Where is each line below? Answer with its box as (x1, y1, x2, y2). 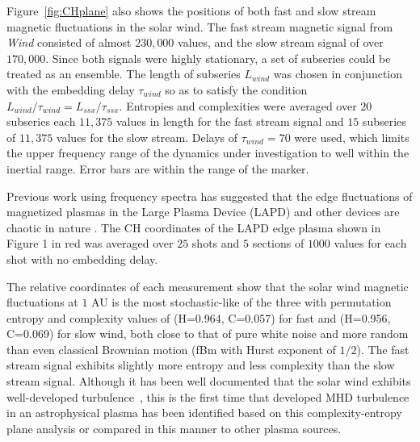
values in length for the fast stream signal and (115, 113, 344, 130)
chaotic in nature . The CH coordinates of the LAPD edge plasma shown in (6, 219, 381, 236)
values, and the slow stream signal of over (178, 34, 384, 51)
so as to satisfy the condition (165, 81, 308, 98)
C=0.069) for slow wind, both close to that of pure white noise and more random (6, 325, 409, 342)
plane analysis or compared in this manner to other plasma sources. (6, 419, 342, 436)
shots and (191, 235, 240, 252)
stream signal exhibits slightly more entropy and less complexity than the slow (6, 357, 395, 373)
